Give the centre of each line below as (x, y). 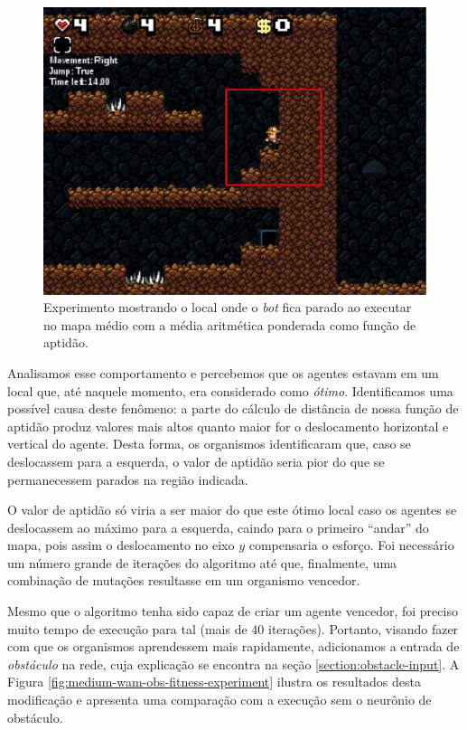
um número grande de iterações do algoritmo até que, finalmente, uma (202, 562)
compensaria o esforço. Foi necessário (351, 545)
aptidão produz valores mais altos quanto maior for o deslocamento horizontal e (228, 426)
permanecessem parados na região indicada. (128, 479)
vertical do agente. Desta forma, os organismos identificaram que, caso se (209, 444)
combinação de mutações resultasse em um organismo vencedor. (184, 580)
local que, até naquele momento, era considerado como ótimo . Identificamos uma (230, 390)
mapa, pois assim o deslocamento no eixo (121, 545)
